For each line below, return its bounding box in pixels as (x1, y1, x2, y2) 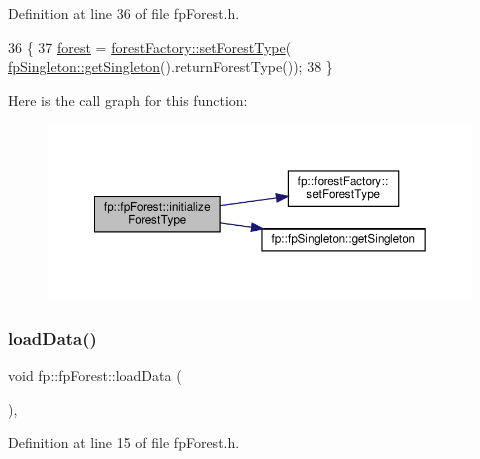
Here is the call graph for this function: (8, 89, 248, 110)
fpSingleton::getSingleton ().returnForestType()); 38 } (8, 56, 333, 77)
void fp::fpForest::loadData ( (8, 365, 182, 386)
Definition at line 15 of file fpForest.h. (8, 432, 240, 453)
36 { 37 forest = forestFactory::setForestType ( (8, 36, 292, 57)
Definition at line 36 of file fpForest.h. (8, 3, 240, 23)
